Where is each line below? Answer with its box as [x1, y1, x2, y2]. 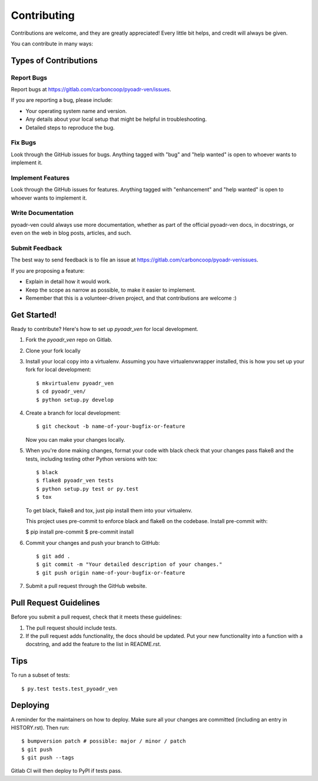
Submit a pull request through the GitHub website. [25, 583, 147, 590]
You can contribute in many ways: [11, 40, 94, 47]
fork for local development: [25, 366, 91, 373]
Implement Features [11, 174, 70, 182]
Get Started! [11, 310, 57, 320]
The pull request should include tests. [25, 624, 117, 631]
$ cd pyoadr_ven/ [36, 388, 86, 395]
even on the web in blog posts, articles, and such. [11, 230, 132, 237]
